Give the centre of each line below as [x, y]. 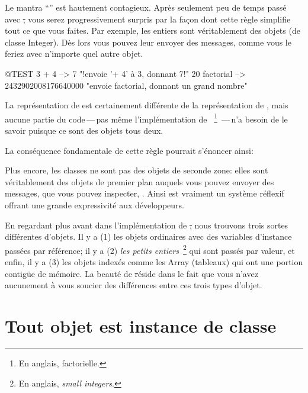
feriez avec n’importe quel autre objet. [74, 54]
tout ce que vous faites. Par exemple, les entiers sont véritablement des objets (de [153, 30]
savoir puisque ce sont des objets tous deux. [84, 130]
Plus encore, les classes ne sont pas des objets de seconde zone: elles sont [137, 170]
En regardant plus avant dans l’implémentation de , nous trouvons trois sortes [147, 225]
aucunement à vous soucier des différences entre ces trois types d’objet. [134, 285]
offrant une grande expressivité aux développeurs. [94, 204]
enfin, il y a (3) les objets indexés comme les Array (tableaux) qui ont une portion [154, 262]
